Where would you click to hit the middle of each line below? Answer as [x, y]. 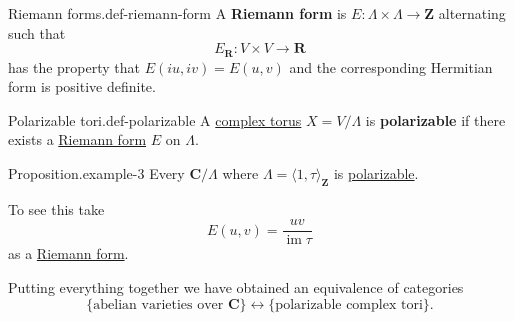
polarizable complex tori [349, 304]
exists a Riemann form [77, 139]
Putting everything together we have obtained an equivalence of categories [236, 287]
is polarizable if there [435, 119]
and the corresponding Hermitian [391, 66]
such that [37, 32]
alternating [472, 13]
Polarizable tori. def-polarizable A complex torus [155, 119]
